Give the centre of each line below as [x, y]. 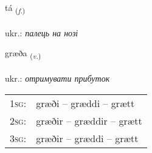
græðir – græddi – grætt [87, 138]
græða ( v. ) [23, 54]
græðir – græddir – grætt [89, 120]
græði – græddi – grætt [85, 103]
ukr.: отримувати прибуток [57, 78]
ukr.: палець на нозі [42, 32]
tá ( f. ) [15, 8]
